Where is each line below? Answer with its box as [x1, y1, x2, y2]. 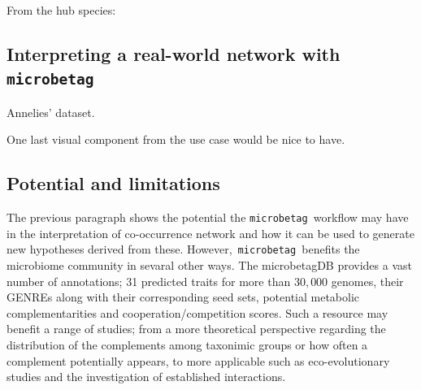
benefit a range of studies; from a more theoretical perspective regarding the [7, 320, 386, 337]
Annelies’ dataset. [7, 103, 95, 120]
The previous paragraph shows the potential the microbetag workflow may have [7, 209, 409, 226]
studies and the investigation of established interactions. [7, 368, 286, 385]
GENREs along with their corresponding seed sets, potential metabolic [7, 288, 360, 305]
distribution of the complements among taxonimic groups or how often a [7, 336, 368, 353]
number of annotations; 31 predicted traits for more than [7, 272, 291, 289]
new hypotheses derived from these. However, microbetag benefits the [7, 240, 360, 258]
